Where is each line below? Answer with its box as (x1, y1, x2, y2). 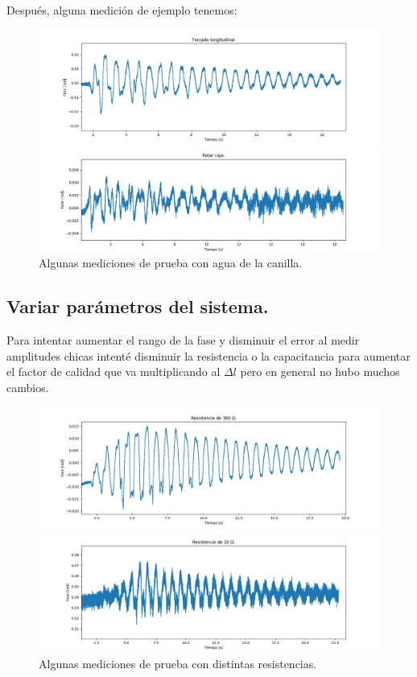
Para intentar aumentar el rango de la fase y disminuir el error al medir (6, 332, 360, 349)
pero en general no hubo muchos (240, 363, 400, 380)
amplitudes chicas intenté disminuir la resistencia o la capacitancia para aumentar (6, 347, 411, 364)
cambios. (6, 378, 49, 395)
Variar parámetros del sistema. (6, 294, 269, 319)
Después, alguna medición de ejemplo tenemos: (6, 2, 237, 18)
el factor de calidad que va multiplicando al (6, 363, 221, 380)
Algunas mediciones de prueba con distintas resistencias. (39, 654, 317, 671)
